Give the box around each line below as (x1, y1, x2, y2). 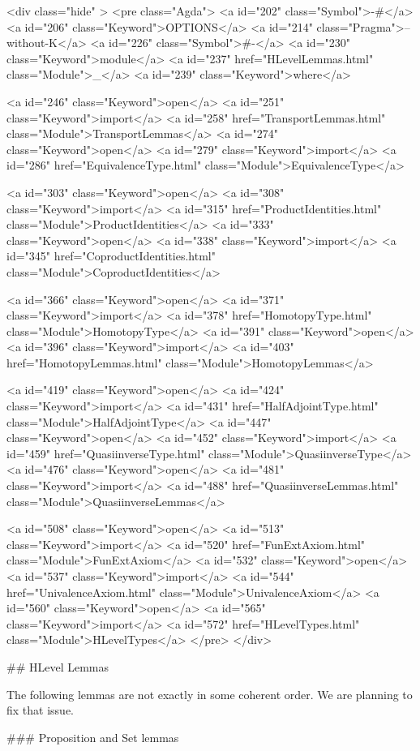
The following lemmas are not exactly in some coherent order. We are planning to (6, 685, 413, 702)
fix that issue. (6, 702, 74, 719)
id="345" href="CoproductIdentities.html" (6, 247, 216, 264)
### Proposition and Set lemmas (6, 728, 179, 745)
